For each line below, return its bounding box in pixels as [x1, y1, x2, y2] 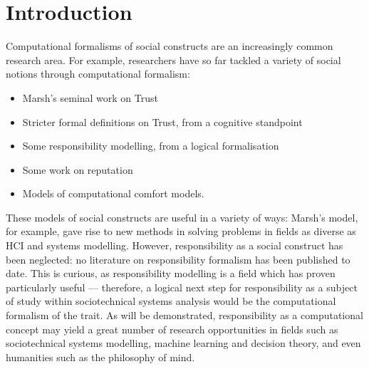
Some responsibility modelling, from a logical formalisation [22, 138, 279, 153]
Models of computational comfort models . [22, 186, 204, 201]
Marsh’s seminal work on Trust [22, 90, 159, 105]
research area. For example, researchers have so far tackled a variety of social [6, 52, 341, 67]
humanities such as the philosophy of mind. [6, 349, 195, 364]
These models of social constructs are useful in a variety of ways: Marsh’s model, [6, 209, 358, 224]
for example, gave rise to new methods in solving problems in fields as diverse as [6, 224, 356, 239]
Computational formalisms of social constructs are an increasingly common [6, 38, 333, 53]
